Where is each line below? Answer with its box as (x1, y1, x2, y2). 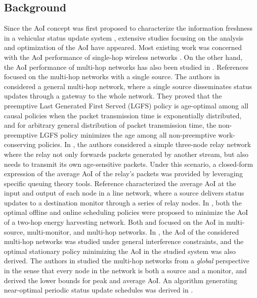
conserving (4, 139, 36, 149)
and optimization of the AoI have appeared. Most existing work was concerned (4, 42, 242, 52)
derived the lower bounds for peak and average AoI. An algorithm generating (4, 275, 238, 285)
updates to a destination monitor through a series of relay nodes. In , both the (4, 197, 242, 207)
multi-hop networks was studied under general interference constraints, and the (4, 236, 244, 247)
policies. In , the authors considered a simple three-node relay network (38, 139, 251, 149)
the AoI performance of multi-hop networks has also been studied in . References (4, 61, 249, 72)
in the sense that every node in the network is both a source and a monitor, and (4, 265, 247, 276)
